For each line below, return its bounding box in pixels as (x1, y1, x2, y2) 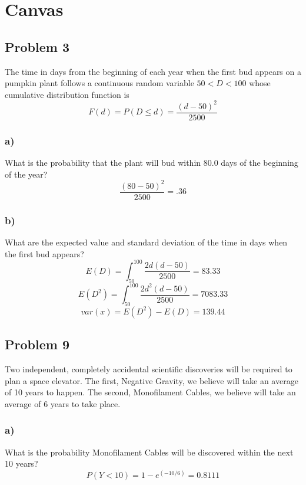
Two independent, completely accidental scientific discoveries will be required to (5, 363, 292, 375)
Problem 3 (5, 37, 69, 55)
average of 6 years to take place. (5, 397, 121, 409)
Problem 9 (5, 335, 69, 353)
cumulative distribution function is (5, 88, 129, 100)
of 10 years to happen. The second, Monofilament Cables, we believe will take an (5, 386, 296, 398)
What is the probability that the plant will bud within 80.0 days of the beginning (5, 156, 298, 169)
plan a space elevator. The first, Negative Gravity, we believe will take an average (5, 374, 298, 386)
